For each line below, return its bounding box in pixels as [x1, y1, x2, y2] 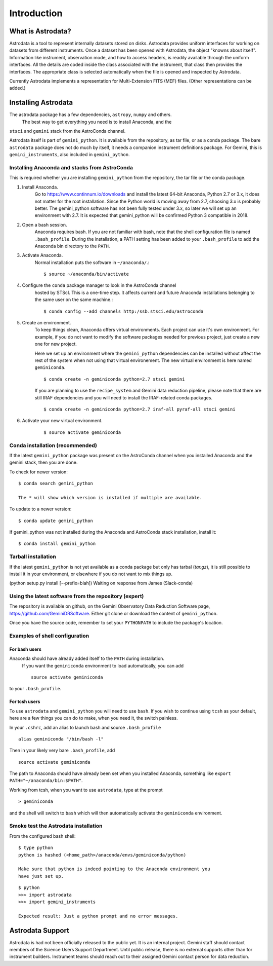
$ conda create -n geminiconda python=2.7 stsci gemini [43, 376, 185, 382]
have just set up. [18, 873, 64, 879]
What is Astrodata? [9, 27, 72, 35]
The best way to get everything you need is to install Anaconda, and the [22, 119, 172, 125]
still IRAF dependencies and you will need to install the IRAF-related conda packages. [34, 394, 212, 400]
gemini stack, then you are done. [9, 459, 78, 466]
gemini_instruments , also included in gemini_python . [9, 152, 130, 158]
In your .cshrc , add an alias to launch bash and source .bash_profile [9, 724, 161, 730]
